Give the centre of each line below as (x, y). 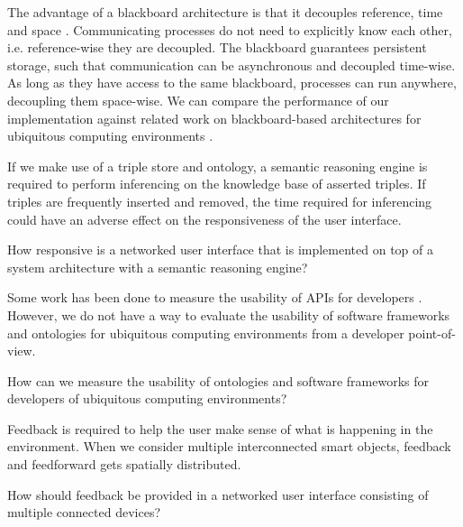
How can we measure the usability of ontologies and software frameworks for (218, 380)
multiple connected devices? (84, 512)
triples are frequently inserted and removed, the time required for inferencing (220, 201)
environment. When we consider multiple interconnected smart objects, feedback (229, 446)
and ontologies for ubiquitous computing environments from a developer (206, 333)
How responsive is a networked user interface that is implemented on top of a (220, 250)
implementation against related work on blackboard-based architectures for (214, 118)
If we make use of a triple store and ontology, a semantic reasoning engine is (218, 166)
